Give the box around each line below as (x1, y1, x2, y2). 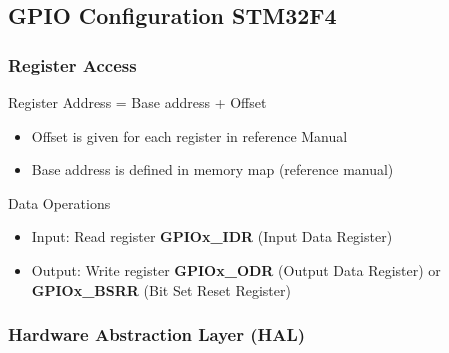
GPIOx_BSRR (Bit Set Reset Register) (31, 279, 291, 300)
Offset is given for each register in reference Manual (31, 125, 348, 146)
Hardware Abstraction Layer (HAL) (8, 322, 306, 347)
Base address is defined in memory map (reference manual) (31, 159, 394, 180)
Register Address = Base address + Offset (8, 92, 267, 112)
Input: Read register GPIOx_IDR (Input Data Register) (31, 226, 393, 247)
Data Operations (8, 192, 111, 213)
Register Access (8, 52, 137, 77)
